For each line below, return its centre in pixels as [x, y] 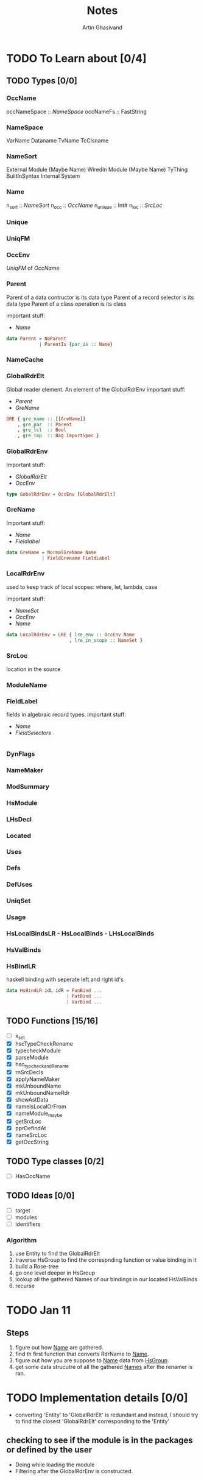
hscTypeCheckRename [44, 1043]
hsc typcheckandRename [42, 1065]
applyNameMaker [37, 1079]
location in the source [33, 669]
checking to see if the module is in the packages [100, 1441]
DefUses [19, 885]
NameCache [25, 360]
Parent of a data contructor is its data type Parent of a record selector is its [100, 297]
